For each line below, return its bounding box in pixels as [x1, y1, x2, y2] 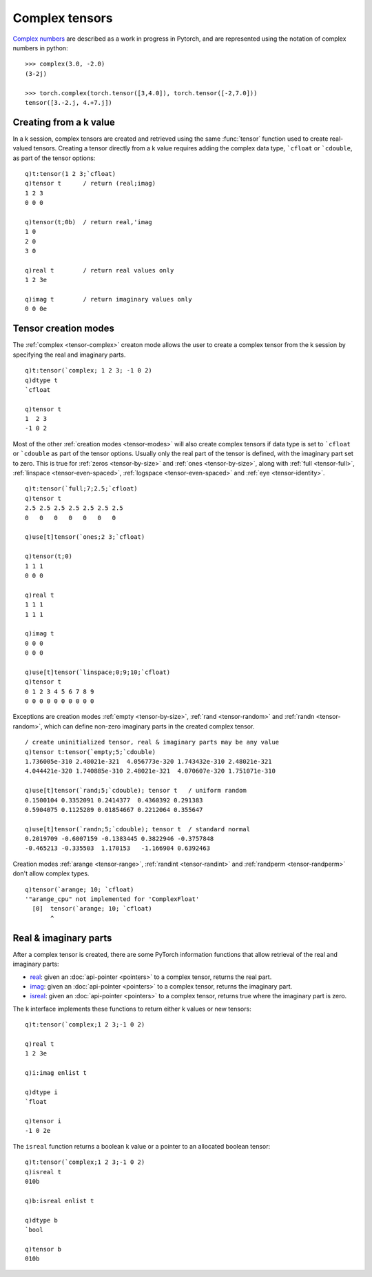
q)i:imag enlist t [25, 1069, 87, 1077]
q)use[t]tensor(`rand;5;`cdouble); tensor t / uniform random [25, 786, 247, 795]
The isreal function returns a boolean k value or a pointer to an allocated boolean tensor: [12, 1142, 271, 1150]
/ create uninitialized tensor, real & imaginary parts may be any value [25, 738, 280, 746]
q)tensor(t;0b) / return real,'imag [25, 218, 153, 226]
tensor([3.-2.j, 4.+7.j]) [25, 99, 113, 106]
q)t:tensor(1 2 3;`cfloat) [25, 170, 116, 177]
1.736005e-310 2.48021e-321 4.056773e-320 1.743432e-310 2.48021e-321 [25, 758, 272, 765]
